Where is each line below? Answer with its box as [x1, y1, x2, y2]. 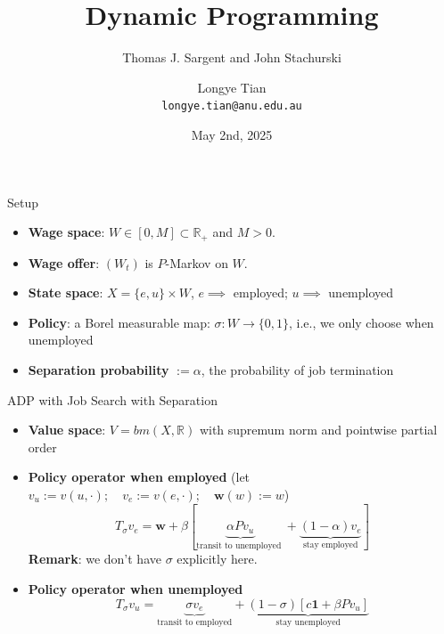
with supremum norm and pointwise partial [199, 420, 438, 439]
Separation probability [28, 360, 169, 378]
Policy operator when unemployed [28, 579, 243, 597]
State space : [28, 283, 103, 302]
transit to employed [157, 617, 233, 627]
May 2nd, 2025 [191, 125, 273, 143]
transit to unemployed [196, 541, 282, 550]
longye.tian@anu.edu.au [161, 100, 302, 113]
